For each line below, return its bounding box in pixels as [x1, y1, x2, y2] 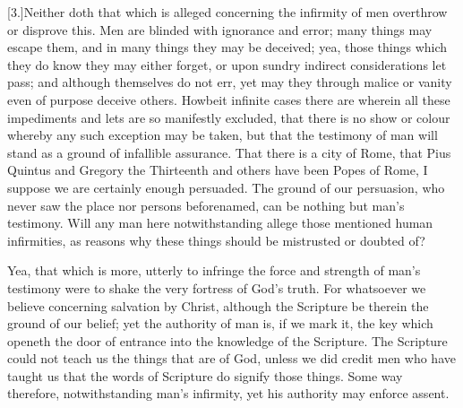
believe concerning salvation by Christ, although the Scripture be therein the [7, 296, 429, 315]
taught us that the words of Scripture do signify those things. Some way [7, 366, 403, 385]
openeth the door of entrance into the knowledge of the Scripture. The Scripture [7, 331, 448, 350]
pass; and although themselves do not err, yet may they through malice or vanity [7, 73, 452, 91]
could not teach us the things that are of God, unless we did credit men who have [7, 349, 456, 368]
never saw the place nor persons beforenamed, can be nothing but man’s [7, 195, 405, 214]
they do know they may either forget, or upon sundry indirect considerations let [7, 55, 447, 74]
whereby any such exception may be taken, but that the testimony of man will [7, 126, 438, 144]
